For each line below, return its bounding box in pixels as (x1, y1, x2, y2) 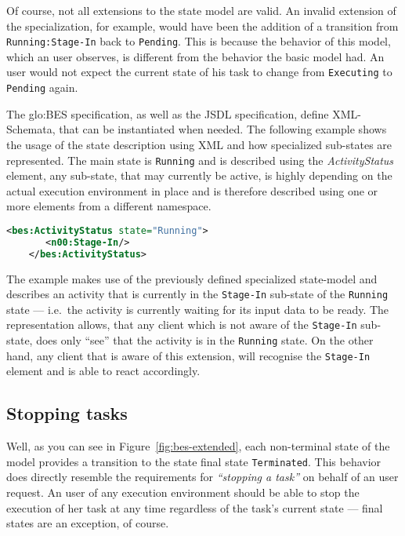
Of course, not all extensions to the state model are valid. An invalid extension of (6, 2, 396, 18)
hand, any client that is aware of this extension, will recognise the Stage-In (6, 347, 371, 363)
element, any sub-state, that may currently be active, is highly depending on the (6, 167, 392, 184)
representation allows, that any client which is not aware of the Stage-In (6, 316, 357, 333)
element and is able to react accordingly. (6, 363, 201, 379)
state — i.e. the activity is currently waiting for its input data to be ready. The (6, 301, 389, 317)
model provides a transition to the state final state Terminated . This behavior (6, 453, 381, 469)
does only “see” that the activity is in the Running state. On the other (36, 332, 374, 348)
